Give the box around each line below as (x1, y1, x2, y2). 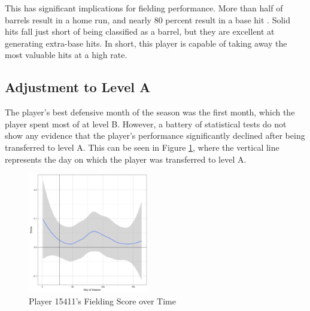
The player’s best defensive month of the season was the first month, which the (5, 106, 295, 118)
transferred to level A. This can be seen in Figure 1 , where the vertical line (5, 141, 279, 153)
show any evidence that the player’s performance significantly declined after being (5, 129, 305, 142)
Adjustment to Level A (5, 78, 151, 96)
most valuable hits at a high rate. (5, 48, 127, 61)
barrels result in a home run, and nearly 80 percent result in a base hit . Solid (5, 13, 290, 26)
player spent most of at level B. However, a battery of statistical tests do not (5, 117, 287, 130)
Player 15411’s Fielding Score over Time (29, 295, 176, 307)
